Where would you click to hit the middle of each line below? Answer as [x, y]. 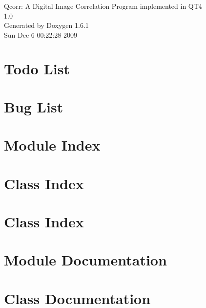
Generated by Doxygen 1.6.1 [46, 25]
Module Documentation [85, 260]
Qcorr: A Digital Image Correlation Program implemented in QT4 [103, 6]
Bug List [34, 106]
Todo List [37, 68]
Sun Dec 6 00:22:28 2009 [41, 34]
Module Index [52, 145]
